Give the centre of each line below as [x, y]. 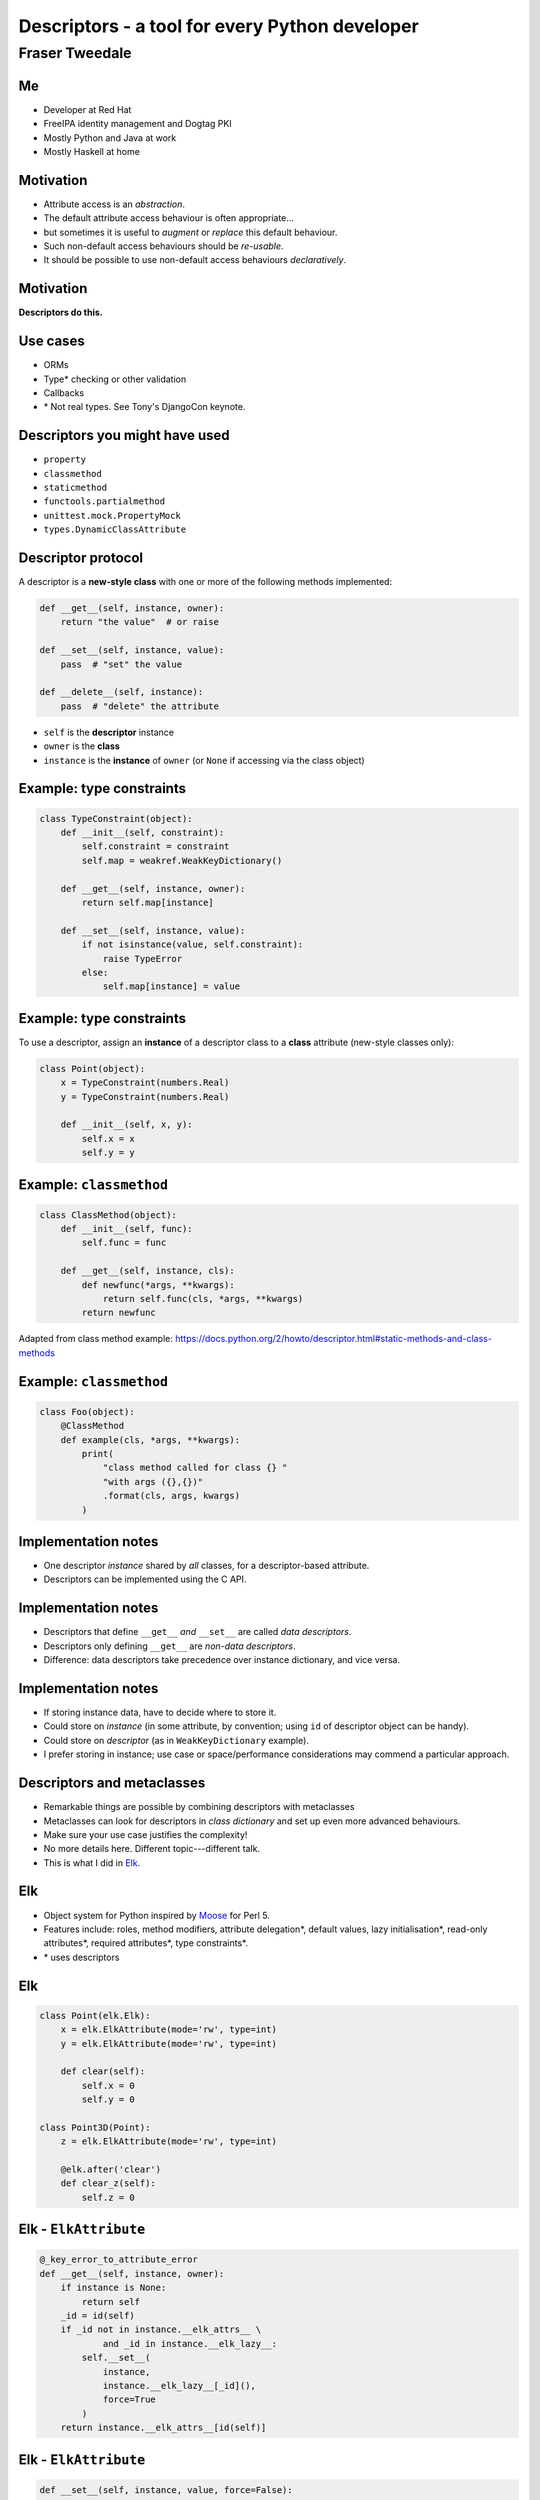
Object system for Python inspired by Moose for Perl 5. [156, 1915]
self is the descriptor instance [109, 732]
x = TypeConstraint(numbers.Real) [145, 1083]
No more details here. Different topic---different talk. [151, 1849]
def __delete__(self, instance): [121, 692]
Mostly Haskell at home [91, 151]
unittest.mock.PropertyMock [112, 515]
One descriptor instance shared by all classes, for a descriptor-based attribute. [206, 1566]
